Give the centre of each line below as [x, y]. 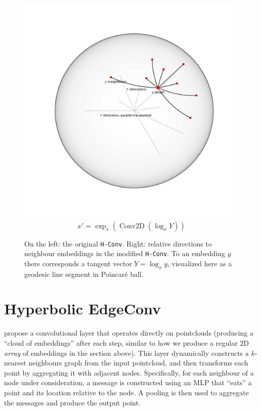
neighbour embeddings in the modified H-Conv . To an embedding [125, 253]
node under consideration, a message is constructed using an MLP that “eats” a [128, 382]
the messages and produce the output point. [72, 402]
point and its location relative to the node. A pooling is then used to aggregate [126, 392]
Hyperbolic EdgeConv [83, 309]
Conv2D [132, 226]
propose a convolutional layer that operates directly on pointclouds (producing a [129, 333]
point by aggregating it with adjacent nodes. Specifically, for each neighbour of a [129, 372]
